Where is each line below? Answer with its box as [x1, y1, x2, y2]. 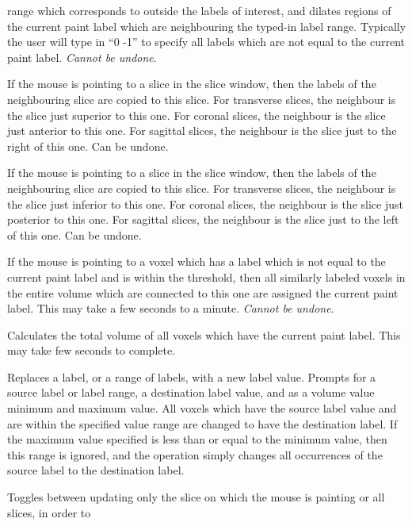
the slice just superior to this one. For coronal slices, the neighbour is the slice [7, 106, 386, 123]
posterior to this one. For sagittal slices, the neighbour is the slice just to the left [7, 211, 399, 228]
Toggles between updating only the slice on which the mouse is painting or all [7, 489, 385, 505]
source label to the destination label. [7, 462, 185, 478]
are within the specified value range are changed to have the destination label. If [7, 415, 398, 432]
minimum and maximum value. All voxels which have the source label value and [7, 400, 397, 417]
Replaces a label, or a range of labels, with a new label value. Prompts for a [7, 368, 376, 385]
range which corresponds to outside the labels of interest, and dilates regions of [7, 2, 391, 18]
